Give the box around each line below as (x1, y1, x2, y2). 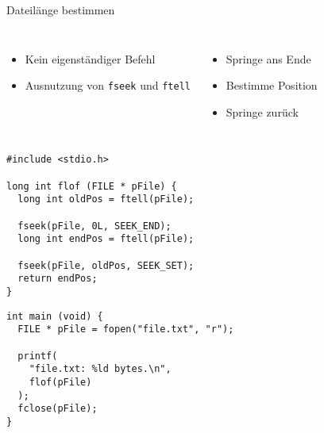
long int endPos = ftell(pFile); (17, 233, 195, 245)
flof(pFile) (29, 376, 92, 388)
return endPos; (17, 273, 98, 285)
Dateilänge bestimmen (6, 2, 115, 17)
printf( (17, 350, 58, 362)
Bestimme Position (226, 77, 318, 94)
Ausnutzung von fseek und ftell (25, 77, 191, 94)
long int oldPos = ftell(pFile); (17, 194, 195, 205)
